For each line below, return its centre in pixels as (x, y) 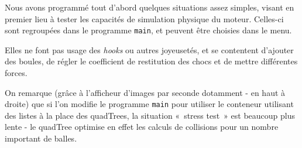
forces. (16, 73)
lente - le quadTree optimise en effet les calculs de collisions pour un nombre (142, 127)
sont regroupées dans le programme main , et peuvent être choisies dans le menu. (148, 30)
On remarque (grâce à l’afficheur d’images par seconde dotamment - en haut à (145, 92)
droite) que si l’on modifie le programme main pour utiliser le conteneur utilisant (149, 104)
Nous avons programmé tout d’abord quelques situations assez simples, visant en (150, 7)
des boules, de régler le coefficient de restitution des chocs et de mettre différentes (151, 61)
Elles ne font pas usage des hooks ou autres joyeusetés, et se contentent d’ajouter (149, 49)
